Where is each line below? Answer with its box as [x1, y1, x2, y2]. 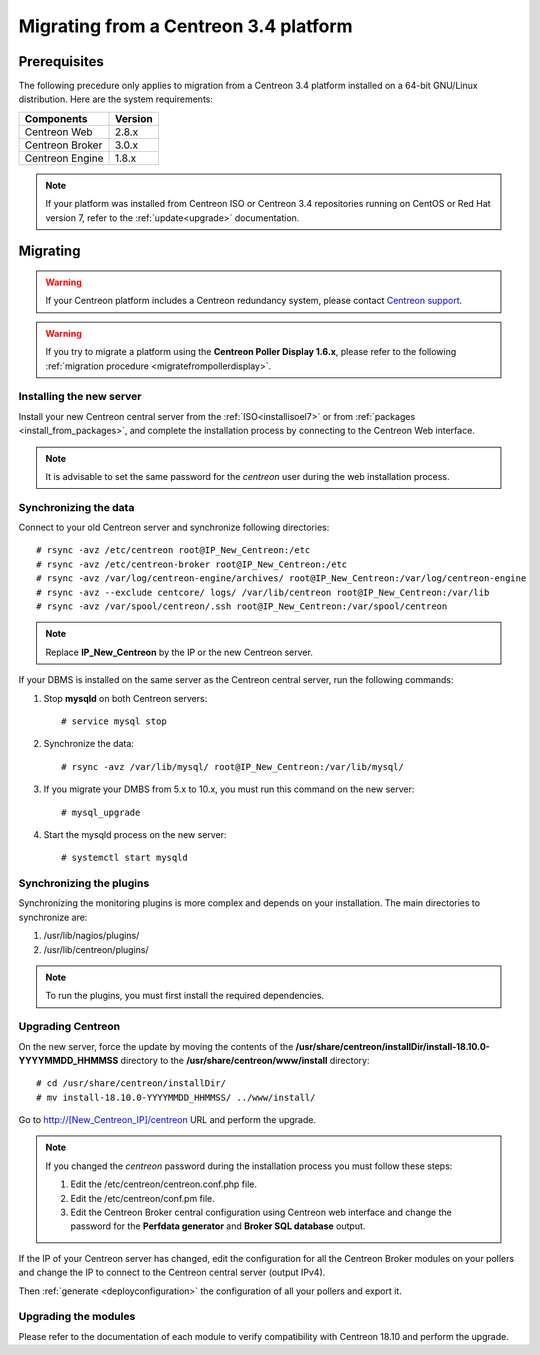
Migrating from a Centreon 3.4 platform [18, 15, 354, 37]
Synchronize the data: [43, 738, 135, 750]
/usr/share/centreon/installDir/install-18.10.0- [295, 1040, 490, 1052]
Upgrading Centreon [18, 1020, 120, 1034]
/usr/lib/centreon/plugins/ [43, 943, 149, 955]
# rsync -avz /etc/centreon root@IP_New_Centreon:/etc [36, 545, 311, 556]
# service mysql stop [61, 715, 167, 727]
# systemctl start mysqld [61, 852, 189, 864]
